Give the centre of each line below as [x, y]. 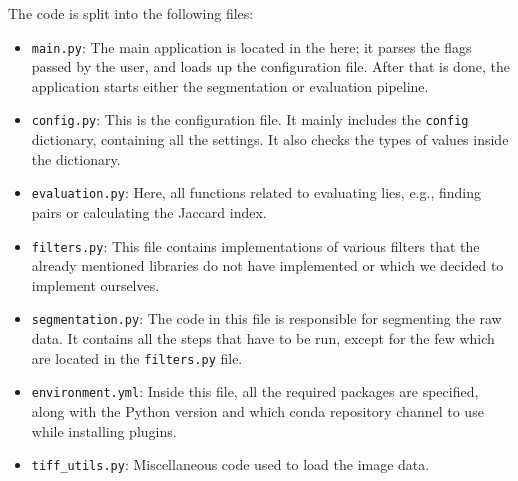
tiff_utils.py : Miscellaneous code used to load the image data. [230, 464]
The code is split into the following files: [131, 13]
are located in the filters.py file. [137, 357]
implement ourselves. [95, 284]
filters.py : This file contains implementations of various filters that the [255, 245]
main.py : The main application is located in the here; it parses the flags [251, 46]
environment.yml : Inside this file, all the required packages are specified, [255, 391]
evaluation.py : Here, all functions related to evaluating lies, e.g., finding [256, 192]
